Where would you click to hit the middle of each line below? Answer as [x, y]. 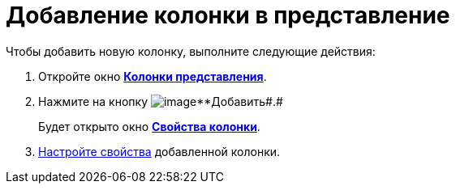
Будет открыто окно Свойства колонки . [149, 126]
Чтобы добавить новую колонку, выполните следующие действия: [191, 51]
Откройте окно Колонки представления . [153, 76]
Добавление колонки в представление [228, 15]
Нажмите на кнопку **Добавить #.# [161, 101]
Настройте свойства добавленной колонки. [159, 151]
